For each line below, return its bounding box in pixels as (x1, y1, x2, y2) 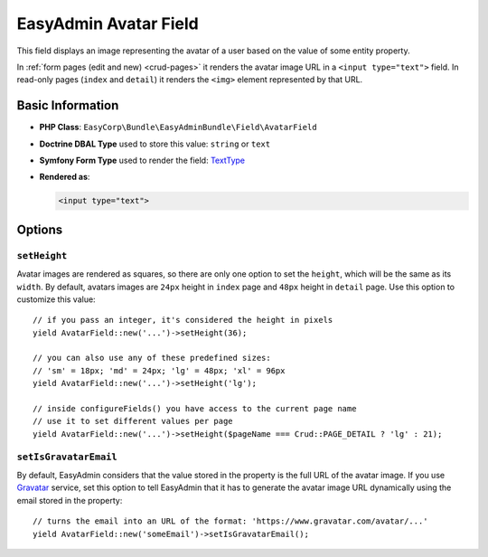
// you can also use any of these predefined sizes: (33, 353, 271, 363)
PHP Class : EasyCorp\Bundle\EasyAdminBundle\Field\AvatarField (39, 122, 317, 133)
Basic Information (16, 98, 119, 113)
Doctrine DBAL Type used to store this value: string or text (39, 138, 271, 149)
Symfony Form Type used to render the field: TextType (39, 155, 246, 166)
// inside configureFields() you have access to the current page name (33, 403, 357, 414)
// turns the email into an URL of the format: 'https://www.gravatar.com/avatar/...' (33, 516, 428, 526)
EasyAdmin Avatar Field (16, 14, 199, 33)
